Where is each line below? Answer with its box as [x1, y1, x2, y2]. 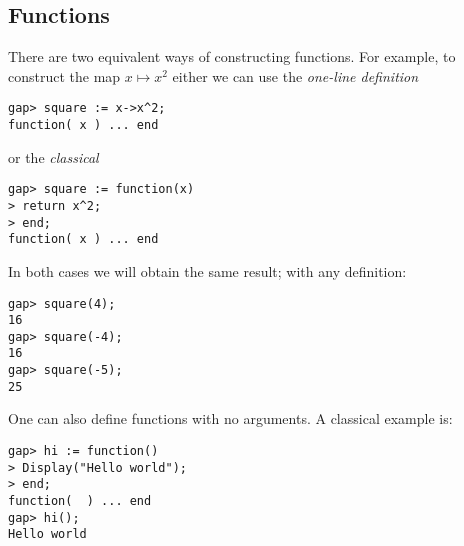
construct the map [8, 65, 121, 86]
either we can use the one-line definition [172, 65, 419, 86]
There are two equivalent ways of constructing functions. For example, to [8, 46, 456, 67]
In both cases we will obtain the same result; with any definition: [8, 260, 407, 281]
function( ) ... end [8, 494, 152, 509]
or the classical [8, 146, 99, 167]
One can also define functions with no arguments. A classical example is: [8, 408, 453, 429]
